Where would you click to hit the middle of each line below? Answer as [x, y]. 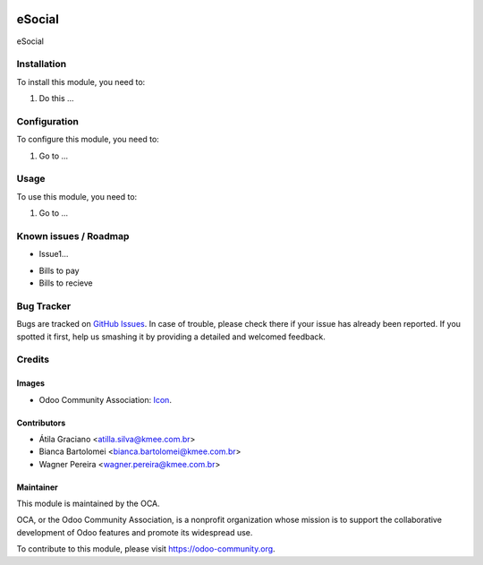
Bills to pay [59, 270]
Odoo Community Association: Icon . [105, 399]
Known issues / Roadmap [73, 235]
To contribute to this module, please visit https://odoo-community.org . [146, 549]
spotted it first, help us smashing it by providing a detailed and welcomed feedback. [171, 337]
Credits [33, 360]
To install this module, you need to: [81, 81]
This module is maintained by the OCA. [88, 504]
